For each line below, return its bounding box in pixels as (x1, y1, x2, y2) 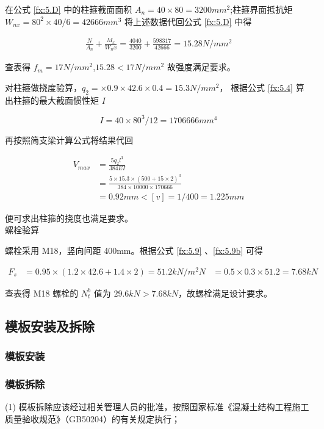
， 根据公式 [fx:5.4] (219, 81, 293, 93)
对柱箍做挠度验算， (5, 81, 82, 93)
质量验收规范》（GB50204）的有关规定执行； (5, 412, 180, 425)
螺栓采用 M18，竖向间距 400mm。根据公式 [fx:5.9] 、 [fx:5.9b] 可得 (5, 243, 263, 256)
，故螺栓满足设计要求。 (178, 286, 272, 299)
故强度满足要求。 (167, 60, 236, 73)
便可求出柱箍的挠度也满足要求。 (5, 211, 133, 224)
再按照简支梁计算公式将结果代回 (5, 133, 133, 146)
